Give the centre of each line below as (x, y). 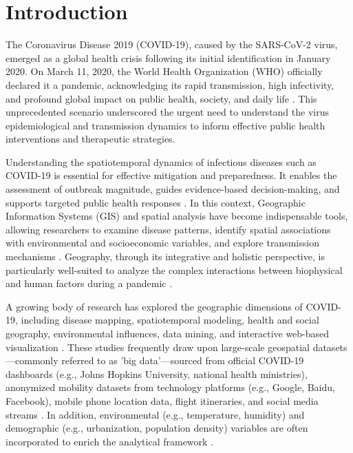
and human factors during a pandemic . (89, 283)
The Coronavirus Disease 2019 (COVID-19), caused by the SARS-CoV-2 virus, (172, 44)
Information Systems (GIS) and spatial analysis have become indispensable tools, (177, 216)
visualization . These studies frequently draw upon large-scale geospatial (158, 347)
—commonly (32, 360)
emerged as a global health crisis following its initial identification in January (168, 57)
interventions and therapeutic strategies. (90, 139)
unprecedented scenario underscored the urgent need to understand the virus (167, 112)
